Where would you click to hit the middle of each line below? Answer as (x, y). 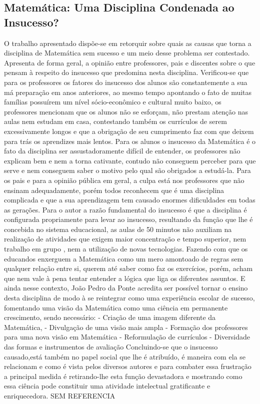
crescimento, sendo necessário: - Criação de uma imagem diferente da (110, 317)
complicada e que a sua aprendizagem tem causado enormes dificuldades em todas (130, 200)
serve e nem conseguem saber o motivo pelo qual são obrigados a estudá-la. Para (127, 170)
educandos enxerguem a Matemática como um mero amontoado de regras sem (124, 258)
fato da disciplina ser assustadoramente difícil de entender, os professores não (122, 151)
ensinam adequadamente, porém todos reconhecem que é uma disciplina (114, 190)
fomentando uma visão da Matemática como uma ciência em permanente (116, 307)
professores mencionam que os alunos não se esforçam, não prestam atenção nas (126, 111)
